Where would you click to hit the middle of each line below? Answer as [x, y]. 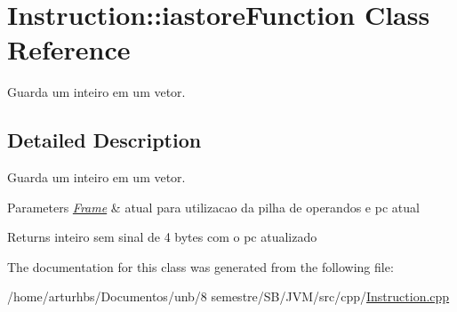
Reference [69, 49]
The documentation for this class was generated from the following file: [200, 266]
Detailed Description [104, 140]
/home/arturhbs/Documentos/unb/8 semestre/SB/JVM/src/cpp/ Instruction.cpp [228, 296]
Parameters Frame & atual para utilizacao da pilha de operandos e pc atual [213, 207]
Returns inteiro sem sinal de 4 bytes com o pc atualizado [162, 237]
